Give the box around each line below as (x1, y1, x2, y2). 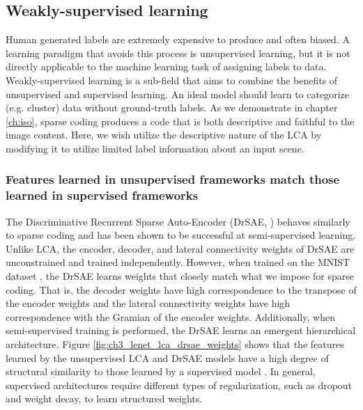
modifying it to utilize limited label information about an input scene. (6, 141, 304, 155)
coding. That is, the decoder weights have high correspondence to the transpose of (6, 282, 357, 297)
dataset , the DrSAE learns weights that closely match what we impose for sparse (6, 269, 354, 283)
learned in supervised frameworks (6, 187, 199, 204)
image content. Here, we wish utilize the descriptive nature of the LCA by (6, 127, 322, 142)
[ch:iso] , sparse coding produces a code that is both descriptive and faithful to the (6, 113, 355, 128)
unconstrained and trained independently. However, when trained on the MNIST (6, 255, 350, 269)
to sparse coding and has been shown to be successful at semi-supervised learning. (6, 228, 356, 242)
